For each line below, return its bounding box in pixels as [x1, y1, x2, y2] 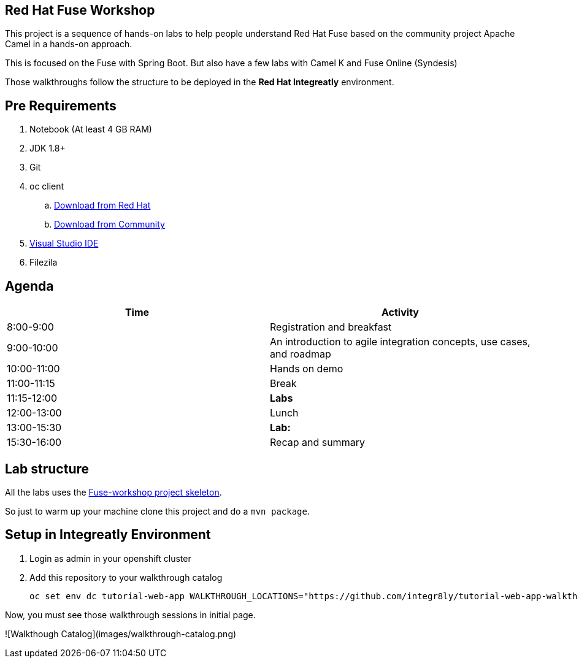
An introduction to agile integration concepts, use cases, [270, 335, 531, 348]
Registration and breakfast [270, 321, 392, 334]
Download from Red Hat [54, 200, 151, 211]
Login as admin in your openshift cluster [29, 553, 191, 564]
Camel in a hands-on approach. [5, 39, 132, 50]
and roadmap [270, 348, 331, 361]
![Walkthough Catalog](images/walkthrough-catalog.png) [5, 628, 237, 639]
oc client [29, 181, 64, 192]
